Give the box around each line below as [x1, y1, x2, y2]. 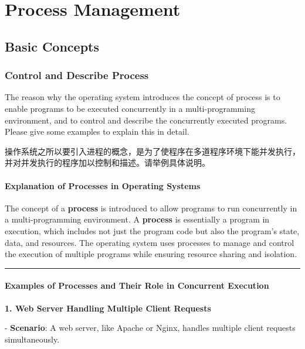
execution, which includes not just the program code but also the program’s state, [5, 224, 300, 237]
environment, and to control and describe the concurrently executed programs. [5, 114, 287, 126]
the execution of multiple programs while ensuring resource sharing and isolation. [5, 248, 297, 260]
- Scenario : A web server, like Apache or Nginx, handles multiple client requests [5, 321, 296, 334]
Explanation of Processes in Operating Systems [5, 179, 201, 191]
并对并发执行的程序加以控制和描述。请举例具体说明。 [5, 156, 210, 169]
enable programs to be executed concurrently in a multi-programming [5, 102, 255, 114]
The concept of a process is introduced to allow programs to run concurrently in [5, 201, 297, 214]
